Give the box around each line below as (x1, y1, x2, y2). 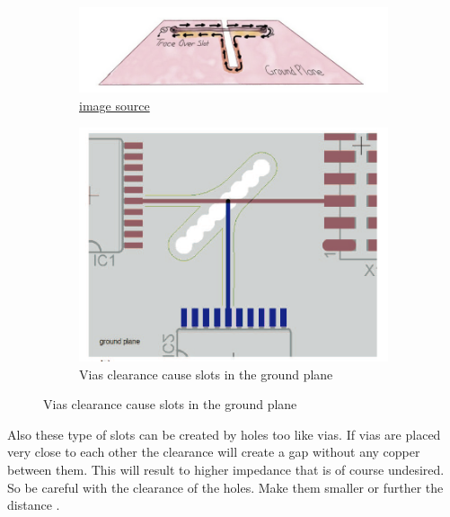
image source (79, 96, 150, 115)
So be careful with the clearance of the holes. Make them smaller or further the (7, 477, 444, 496)
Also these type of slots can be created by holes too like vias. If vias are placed (7, 424, 441, 443)
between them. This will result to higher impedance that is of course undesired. (7, 460, 445, 479)
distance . (7, 495, 60, 514)
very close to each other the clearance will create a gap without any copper (7, 442, 420, 461)
